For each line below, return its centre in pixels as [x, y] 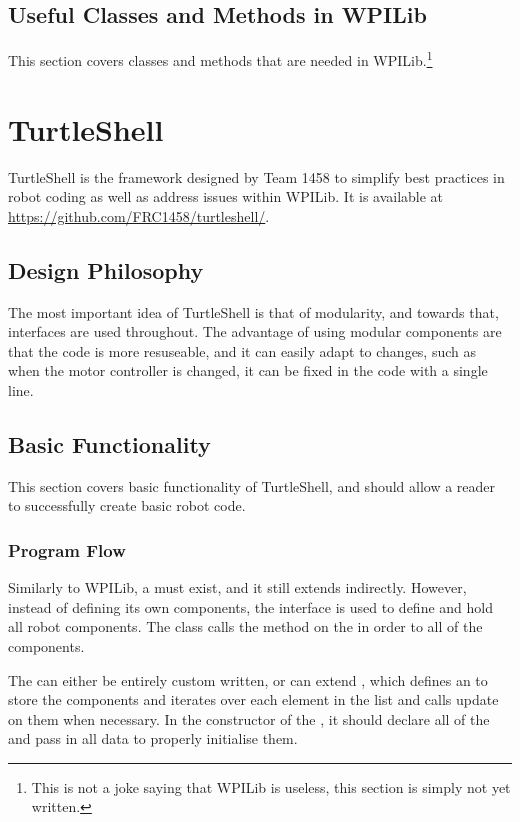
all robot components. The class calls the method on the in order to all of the [245, 626]
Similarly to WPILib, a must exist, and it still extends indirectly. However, [237, 587]
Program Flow [67, 549]
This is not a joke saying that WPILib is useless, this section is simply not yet [271, 786]
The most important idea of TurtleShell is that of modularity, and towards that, [253, 311]
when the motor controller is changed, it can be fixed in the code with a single [248, 370]
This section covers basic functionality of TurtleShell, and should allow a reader [252, 485]
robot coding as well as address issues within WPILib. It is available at [226, 196]
